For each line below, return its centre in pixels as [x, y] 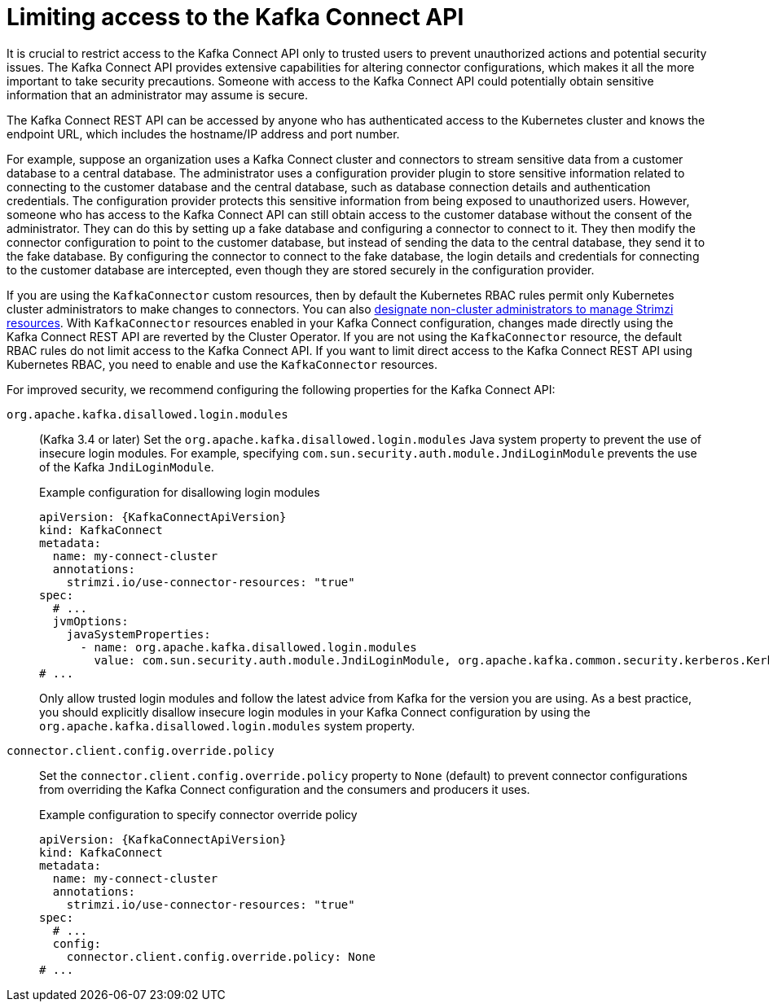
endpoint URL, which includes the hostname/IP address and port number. [203, 134]
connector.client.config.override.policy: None [221, 956]
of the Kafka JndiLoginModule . [127, 467]
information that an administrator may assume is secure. [158, 94]
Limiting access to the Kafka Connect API [235, 17]
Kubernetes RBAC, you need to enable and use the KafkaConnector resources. [222, 364]
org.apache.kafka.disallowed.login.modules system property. [227, 725]
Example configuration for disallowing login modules [180, 492]
